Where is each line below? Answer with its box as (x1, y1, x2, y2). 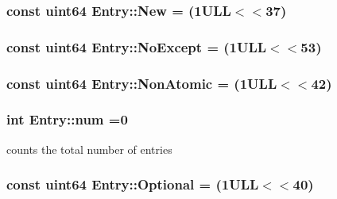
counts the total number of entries (6, 140, 172, 157)
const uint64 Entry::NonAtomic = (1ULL (6, 73, 277, 93)
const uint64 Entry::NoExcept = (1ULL (6, 36, 267, 56)
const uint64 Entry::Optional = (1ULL (6, 174, 259, 194)
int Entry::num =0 (6, 109, 128, 129)
